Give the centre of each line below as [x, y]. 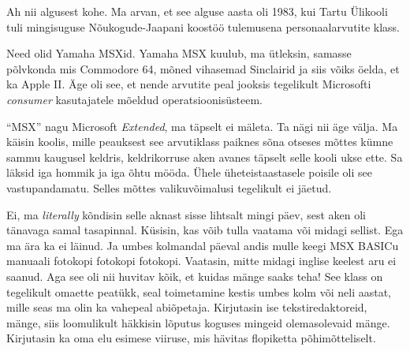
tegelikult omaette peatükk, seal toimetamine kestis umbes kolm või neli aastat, [199, 291]
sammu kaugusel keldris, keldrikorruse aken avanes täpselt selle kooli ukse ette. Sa [205, 157]
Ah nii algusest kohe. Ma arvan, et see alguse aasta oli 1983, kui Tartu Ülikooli [197, 11]
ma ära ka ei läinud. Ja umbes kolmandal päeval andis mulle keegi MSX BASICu [203, 245]
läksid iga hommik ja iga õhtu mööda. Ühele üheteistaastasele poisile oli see [189, 172]
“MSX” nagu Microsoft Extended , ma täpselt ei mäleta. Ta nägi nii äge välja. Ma [202, 126]
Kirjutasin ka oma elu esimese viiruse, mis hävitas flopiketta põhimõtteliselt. [191, 338]
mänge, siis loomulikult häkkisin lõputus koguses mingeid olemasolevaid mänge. [198, 322]
